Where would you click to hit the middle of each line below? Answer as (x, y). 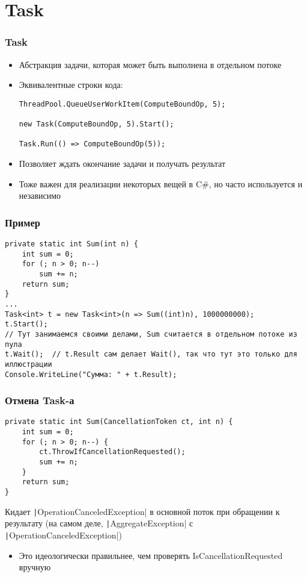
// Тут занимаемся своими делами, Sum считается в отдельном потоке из (151, 334)
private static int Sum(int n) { (71, 244)
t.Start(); (26, 324)
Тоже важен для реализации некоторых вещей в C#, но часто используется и (161, 183)
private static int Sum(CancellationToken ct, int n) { (119, 422)
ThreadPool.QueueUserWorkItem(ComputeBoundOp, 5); (122, 104)
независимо (40, 195)
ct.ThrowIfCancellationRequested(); (112, 452)
